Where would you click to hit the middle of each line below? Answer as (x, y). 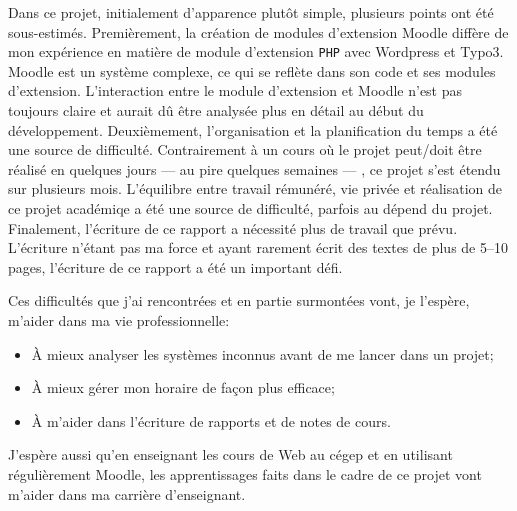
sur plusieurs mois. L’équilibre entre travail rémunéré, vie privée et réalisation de (255, 188)
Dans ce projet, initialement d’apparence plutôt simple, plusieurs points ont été (251, 12)
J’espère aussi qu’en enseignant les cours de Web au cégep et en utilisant (230, 454)
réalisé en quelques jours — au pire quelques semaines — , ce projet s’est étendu (254, 168)
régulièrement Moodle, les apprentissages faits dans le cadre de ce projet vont (245, 473)
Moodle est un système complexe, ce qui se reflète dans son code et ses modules (252, 70)
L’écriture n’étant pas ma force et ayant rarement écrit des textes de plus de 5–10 (258, 247)
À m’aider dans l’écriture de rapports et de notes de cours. (211, 420)
